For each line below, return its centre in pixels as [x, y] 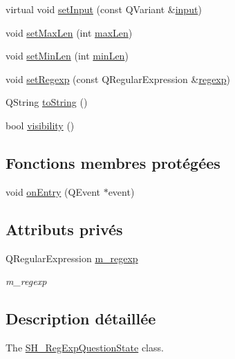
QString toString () [47, 102]
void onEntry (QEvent [53, 191]
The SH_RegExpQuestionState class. [85, 347]
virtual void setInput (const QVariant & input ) [104, 9]
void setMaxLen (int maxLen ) [69, 32]
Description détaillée [81, 319]
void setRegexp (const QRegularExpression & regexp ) [118, 79]
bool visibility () [40, 125]
